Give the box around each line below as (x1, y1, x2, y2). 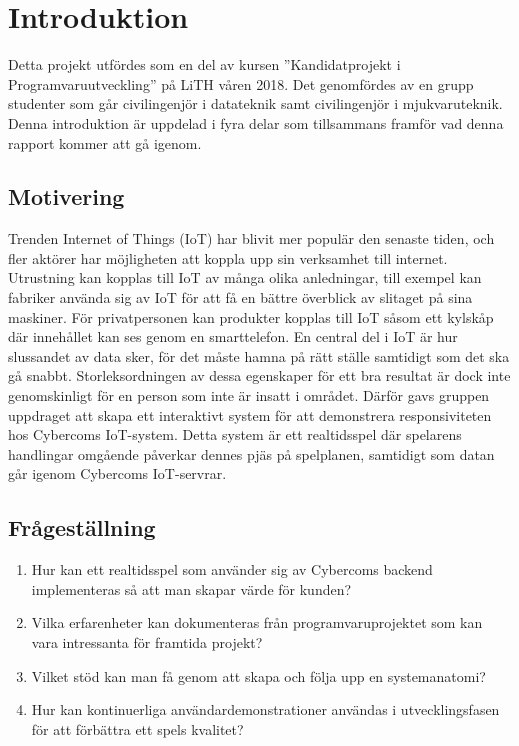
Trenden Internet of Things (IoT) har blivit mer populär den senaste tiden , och (8, 228, 495, 249)
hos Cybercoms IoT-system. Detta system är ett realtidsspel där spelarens (8, 424, 462, 445)
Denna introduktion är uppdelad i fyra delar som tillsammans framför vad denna (8, 112, 504, 133)
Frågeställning (8, 512, 156, 543)
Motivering (8, 181, 125, 212)
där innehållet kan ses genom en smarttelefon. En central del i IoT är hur (8, 326, 458, 347)
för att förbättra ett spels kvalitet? (31, 718, 244, 739)
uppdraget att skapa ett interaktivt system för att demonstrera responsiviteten (8, 404, 492, 425)
